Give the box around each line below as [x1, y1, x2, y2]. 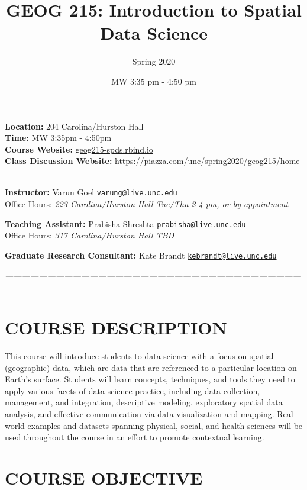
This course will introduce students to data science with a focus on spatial [5, 349, 274, 362]
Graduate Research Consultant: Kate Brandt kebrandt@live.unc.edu [5, 249, 277, 261]
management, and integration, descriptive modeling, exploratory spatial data [5, 396, 283, 408]
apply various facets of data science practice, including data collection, [5, 384, 260, 396]
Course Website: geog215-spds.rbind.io [5, 143, 153, 155]
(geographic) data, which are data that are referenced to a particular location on [5, 361, 297, 373]
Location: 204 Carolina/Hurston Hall [5, 120, 144, 132]
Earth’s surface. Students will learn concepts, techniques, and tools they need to [5, 373, 295, 385]
